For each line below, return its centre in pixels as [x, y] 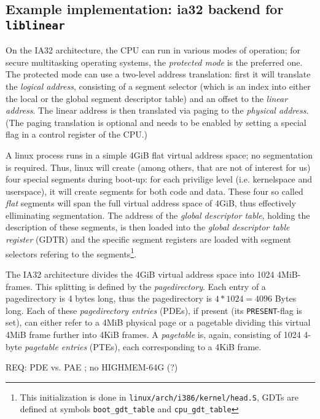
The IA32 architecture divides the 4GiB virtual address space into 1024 [140, 274]
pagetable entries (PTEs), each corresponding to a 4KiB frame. [143, 346]
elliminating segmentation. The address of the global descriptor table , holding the [158, 215]
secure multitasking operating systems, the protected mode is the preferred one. [154, 62]
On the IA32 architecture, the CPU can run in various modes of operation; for [153, 50]
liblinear [35, 25]
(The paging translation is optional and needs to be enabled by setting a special [156, 122]
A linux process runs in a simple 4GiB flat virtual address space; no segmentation [159, 155]
